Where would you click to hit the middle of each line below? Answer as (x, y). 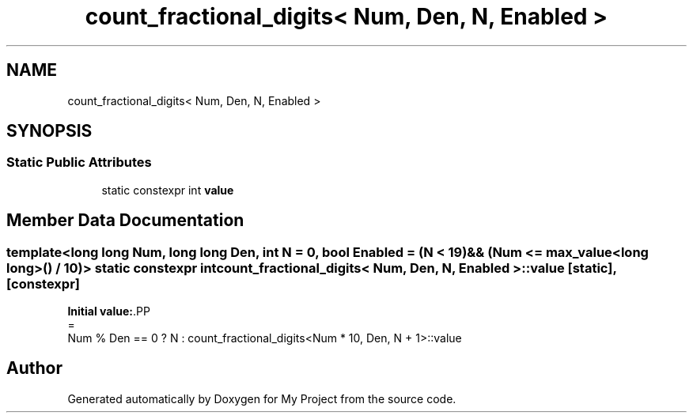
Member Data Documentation (125, 221)
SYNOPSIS (49, 131)
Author (34, 368)
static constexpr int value (168, 190)
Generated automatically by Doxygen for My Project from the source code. (262, 398)
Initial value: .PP (109, 311)
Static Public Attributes (79, 162)
